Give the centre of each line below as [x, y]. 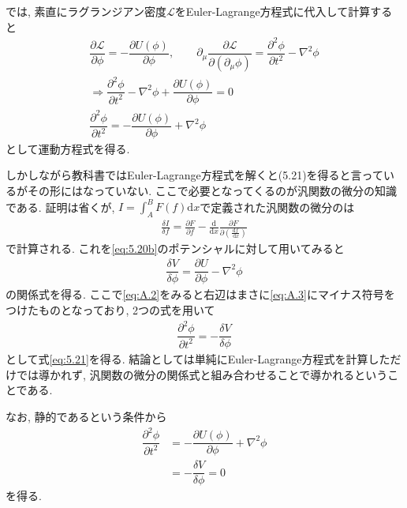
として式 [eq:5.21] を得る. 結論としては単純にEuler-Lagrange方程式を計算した [198, 359]
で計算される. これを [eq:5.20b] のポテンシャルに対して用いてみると [175, 248]
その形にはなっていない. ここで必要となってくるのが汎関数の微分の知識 [212, 190]
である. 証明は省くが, [60, 207]
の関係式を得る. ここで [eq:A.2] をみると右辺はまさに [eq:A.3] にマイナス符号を [200, 294]
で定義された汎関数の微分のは [277, 207]
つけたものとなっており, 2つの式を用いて [110, 310]
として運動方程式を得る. [68, 148]
